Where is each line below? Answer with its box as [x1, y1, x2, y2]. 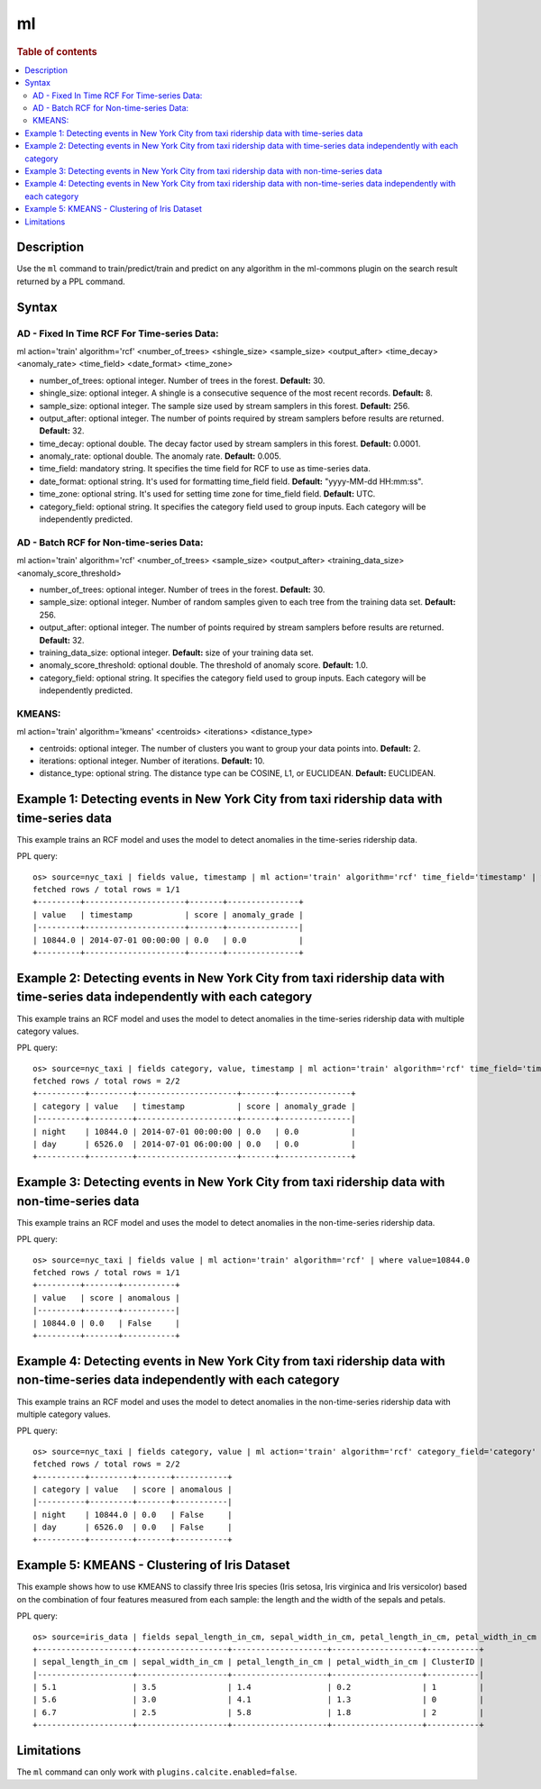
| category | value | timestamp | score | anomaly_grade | [32, 1100, 356, 1111]
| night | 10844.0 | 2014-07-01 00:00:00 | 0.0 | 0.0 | [32, 1127, 356, 1136]
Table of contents [16, 45, 98, 58]
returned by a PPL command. [16, 276, 125, 287]
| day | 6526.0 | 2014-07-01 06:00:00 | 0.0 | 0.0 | [32, 1139, 356, 1149]
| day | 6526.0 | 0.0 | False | [32, 1522, 234, 1532]
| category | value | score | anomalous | [32, 1483, 234, 1494]
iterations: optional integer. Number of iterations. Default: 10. [39, 755, 265, 766]
